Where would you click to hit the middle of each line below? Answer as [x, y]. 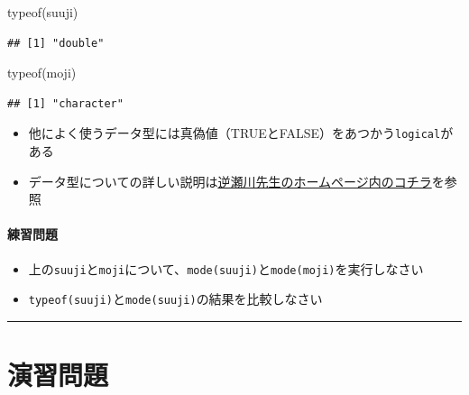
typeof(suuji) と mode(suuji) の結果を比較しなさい [175, 299]
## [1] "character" [65, 103]
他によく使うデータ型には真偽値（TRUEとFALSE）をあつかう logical [234, 133]
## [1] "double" [56, 43]
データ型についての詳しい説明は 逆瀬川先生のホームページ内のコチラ [230, 181]
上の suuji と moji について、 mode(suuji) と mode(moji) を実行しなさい [226, 268]
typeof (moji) [42, 73]
